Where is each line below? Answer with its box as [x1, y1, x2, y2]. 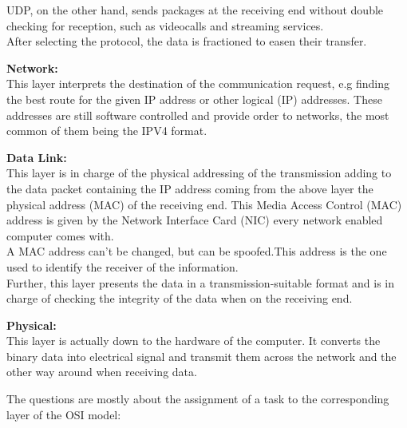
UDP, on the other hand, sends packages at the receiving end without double [6, 2, 384, 18]
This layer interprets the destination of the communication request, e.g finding [6, 75, 389, 92]
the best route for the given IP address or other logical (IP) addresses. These [6, 90, 382, 107]
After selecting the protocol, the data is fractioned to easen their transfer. [6, 33, 367, 50]
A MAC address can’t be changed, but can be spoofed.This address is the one [6, 243, 387, 260]
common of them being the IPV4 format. [6, 122, 207, 139]
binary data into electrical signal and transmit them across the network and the [6, 347, 397, 364]
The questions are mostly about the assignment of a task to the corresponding [6, 390, 389, 407]
